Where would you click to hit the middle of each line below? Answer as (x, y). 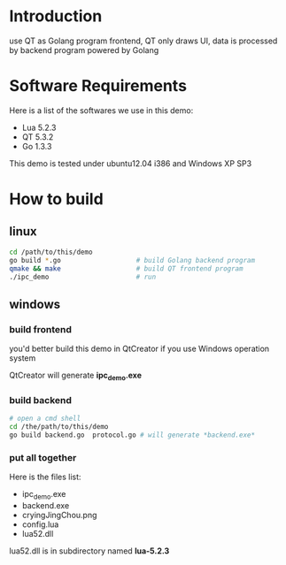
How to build (56, 199)
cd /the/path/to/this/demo (59, 427)
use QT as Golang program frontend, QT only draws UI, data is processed (143, 41)
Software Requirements (98, 86)
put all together (43, 457)
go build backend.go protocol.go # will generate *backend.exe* (132, 435)
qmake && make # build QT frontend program (126, 268)
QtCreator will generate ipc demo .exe (76, 376)
